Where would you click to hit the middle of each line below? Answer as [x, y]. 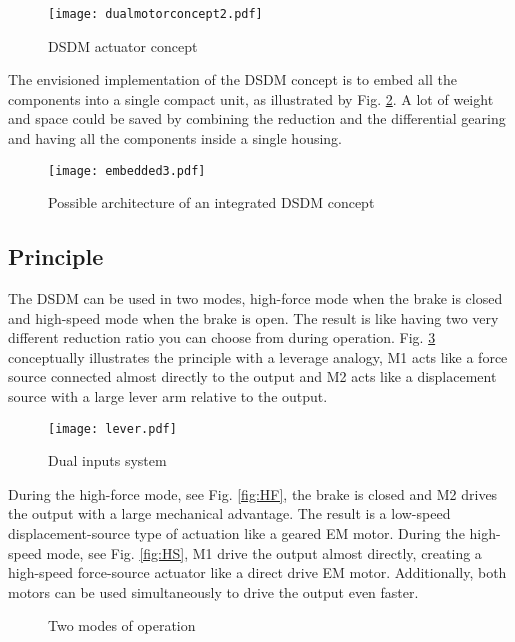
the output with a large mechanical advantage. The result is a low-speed [229, 513]
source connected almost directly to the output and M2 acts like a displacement [252, 376]
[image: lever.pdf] [112, 428]
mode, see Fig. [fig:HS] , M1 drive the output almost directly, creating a [264, 552]
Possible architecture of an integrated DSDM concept [211, 202]
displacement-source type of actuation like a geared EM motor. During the [236, 533]
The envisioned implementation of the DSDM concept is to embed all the [232, 79]
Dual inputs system [107, 460]
